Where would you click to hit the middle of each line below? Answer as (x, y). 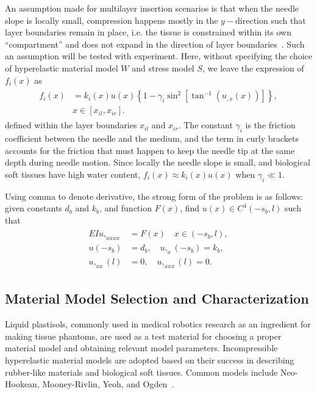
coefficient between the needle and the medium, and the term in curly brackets (152, 138)
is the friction (270, 125)
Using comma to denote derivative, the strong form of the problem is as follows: (154, 196)
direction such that (271, 20)
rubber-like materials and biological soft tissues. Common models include (141, 372)
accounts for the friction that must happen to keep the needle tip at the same (150, 150)
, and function (126, 208)
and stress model (163, 67)
